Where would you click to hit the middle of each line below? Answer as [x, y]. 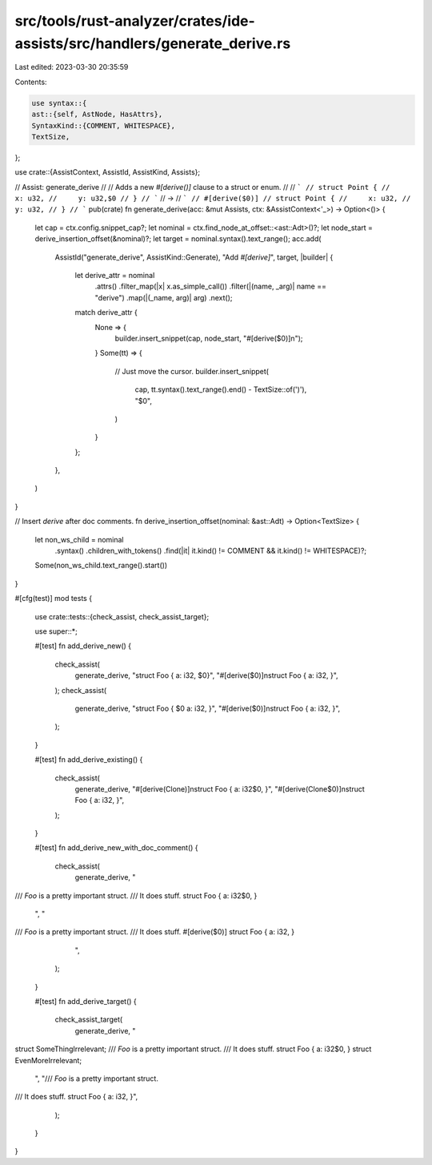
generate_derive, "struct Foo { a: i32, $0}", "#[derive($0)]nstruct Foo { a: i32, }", [207, 675]
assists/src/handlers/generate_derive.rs [153, 43]
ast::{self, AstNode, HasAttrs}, [97, 115]
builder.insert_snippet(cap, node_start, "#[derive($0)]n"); [209, 338]
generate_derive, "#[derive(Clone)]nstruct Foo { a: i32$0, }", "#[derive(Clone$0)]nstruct [220, 788]
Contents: [31, 82]
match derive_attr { [106, 312]
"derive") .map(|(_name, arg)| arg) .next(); [164, 297]
